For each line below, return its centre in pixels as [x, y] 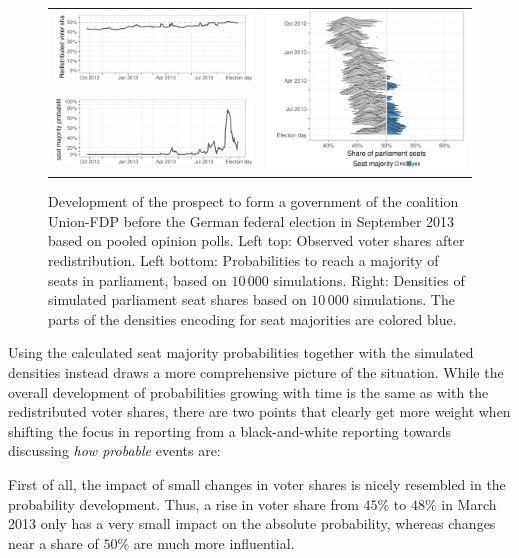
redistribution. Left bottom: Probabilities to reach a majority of [243, 259]
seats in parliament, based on [137, 279]
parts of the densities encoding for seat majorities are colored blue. [252, 318]
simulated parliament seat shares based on [177, 299]
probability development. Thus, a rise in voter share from [183, 503]
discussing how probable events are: [114, 450]
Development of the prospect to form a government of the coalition [253, 201]
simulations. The [404, 299]
